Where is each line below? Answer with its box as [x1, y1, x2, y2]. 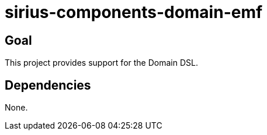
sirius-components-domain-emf [5, 2, 263, 22]
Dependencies [5, 77, 91, 93]
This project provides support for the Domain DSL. [5, 58, 198, 68]
